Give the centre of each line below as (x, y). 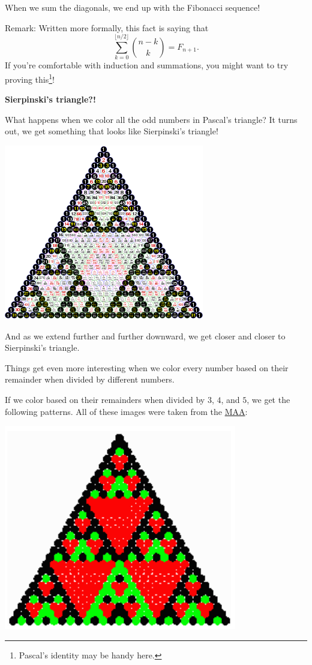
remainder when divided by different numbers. (90, 379)
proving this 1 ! (30, 78)
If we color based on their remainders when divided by (105, 399)
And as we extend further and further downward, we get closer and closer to (145, 335)
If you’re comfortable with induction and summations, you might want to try (147, 65)
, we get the (268, 399)
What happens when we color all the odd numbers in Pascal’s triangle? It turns (151, 119)
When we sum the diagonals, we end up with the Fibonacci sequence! (133, 7)
